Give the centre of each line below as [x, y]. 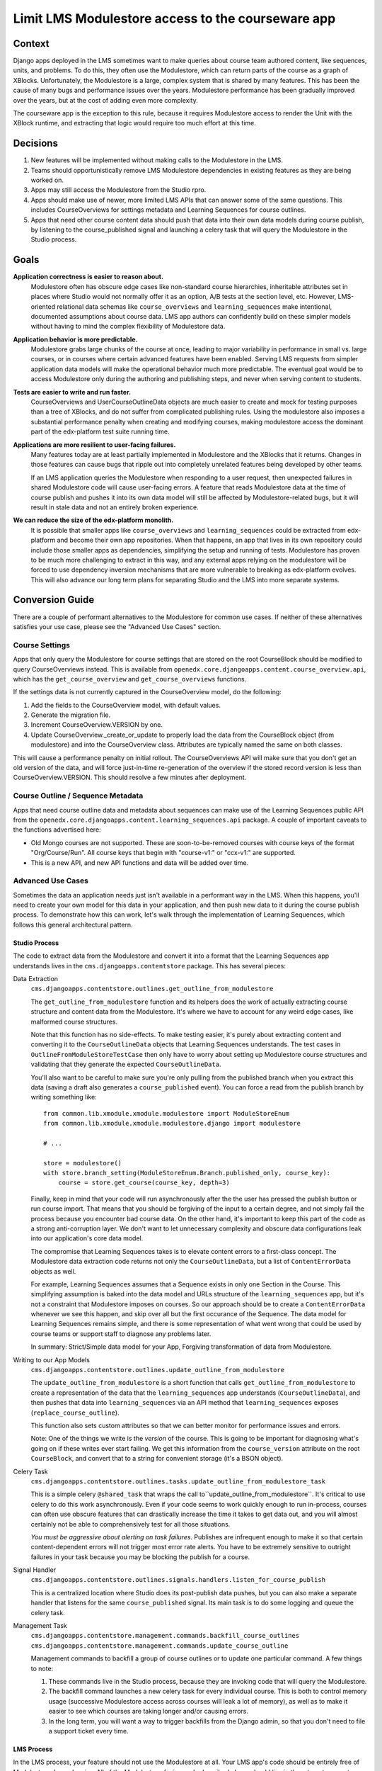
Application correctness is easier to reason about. [88, 277]
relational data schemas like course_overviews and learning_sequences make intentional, [195, 306]
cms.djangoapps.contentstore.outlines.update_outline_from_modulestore [158, 1370]
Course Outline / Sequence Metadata [78, 796]
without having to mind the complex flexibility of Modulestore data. [128, 327]
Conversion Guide [54, 600]
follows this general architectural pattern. [73, 924]
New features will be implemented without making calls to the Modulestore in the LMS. [157, 160]
